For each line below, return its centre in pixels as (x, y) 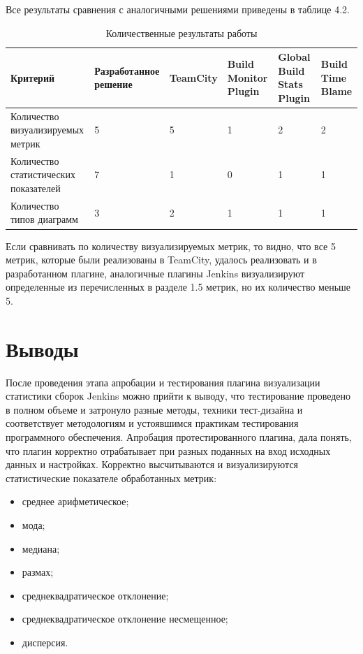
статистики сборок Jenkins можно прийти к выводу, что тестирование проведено (178, 396)
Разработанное (127, 70)
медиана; (41, 548)
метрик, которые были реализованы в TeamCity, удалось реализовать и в (161, 260)
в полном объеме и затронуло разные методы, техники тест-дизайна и (154, 409)
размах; (38, 572)
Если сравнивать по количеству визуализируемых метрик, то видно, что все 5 (171, 246)
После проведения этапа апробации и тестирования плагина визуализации (163, 382)
